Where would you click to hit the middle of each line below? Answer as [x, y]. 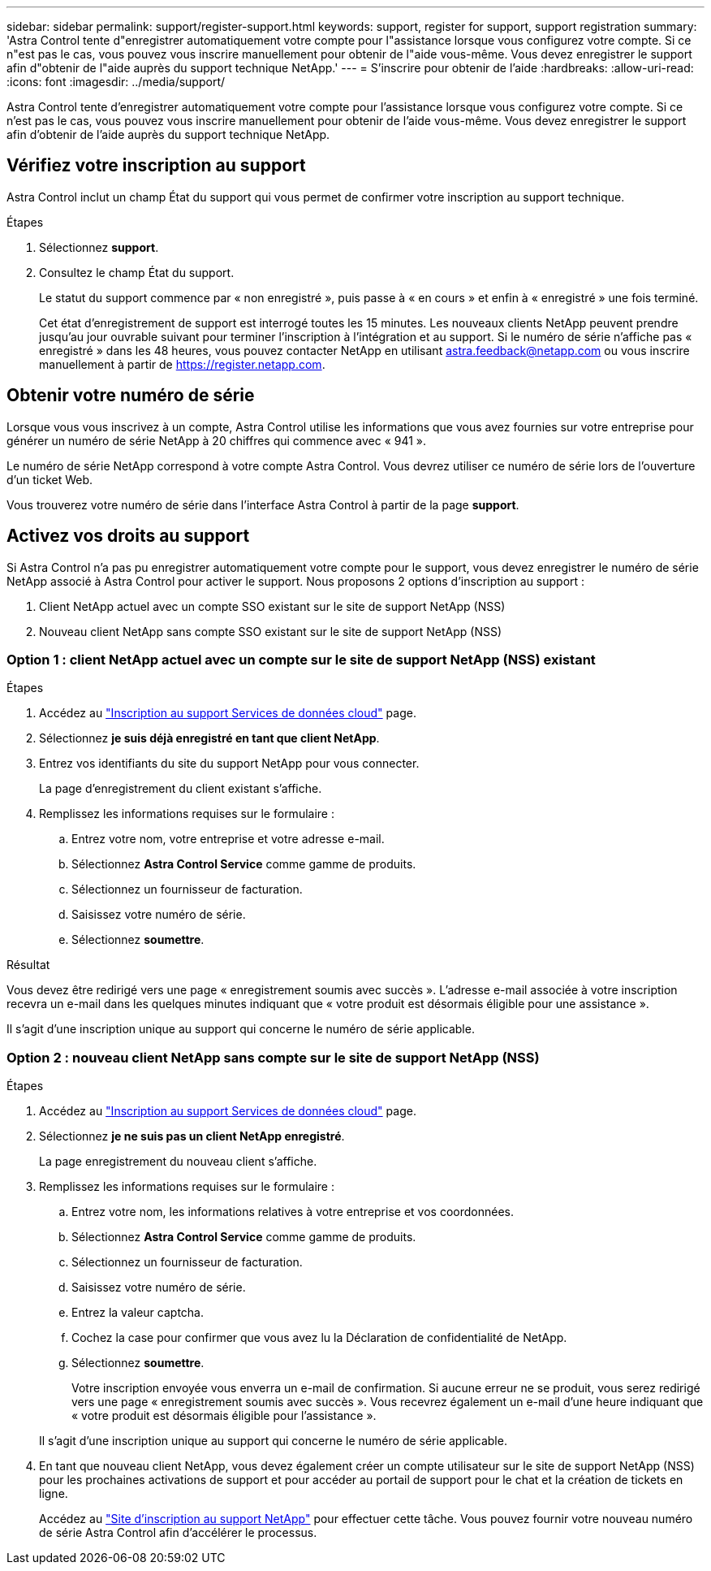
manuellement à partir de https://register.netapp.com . [182, 364]
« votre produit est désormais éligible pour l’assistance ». [224, 1416]
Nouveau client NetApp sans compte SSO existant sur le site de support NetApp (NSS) [271, 631]
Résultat [28, 965]
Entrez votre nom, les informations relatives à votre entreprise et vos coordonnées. [293, 1212]
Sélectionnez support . [99, 247]
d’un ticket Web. [50, 479]
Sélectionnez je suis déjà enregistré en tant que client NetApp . [209, 738]
